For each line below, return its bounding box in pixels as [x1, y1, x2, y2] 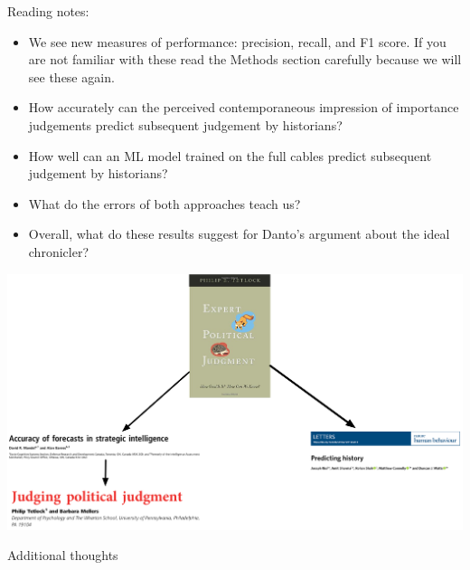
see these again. [28, 67, 115, 86]
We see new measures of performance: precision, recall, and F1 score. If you [28, 32, 446, 51]
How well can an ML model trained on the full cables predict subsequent [28, 146, 432, 165]
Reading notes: [7, 2, 89, 20]
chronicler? [28, 242, 89, 261]
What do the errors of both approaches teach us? [28, 194, 301, 213]
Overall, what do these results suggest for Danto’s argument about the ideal [28, 224, 450, 243]
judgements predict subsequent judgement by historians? [28, 115, 343, 134]
